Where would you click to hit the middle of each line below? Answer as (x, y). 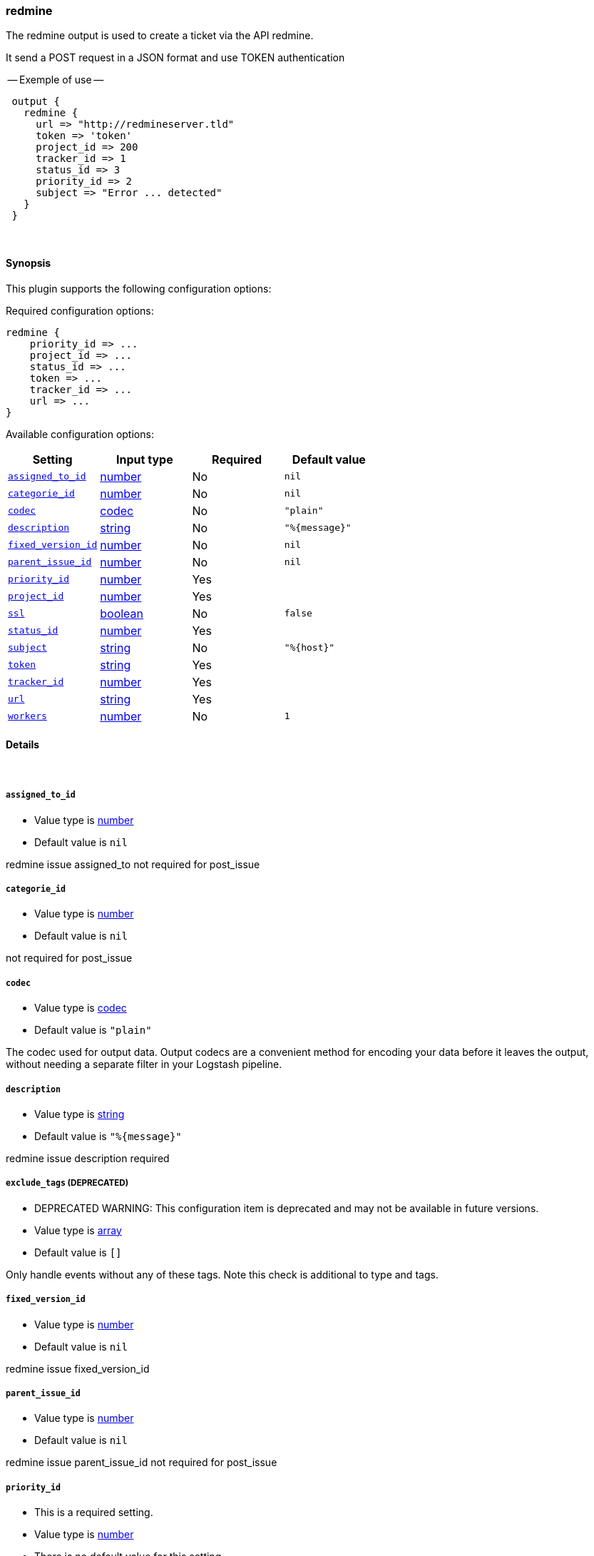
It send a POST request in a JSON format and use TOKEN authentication (175, 58)
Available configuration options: (80, 434)
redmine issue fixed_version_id (78, 1368)
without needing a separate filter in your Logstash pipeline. (144, 1064)
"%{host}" (309, 648)
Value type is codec (81, 1008)
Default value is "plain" (93, 1030)
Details (23, 745)
